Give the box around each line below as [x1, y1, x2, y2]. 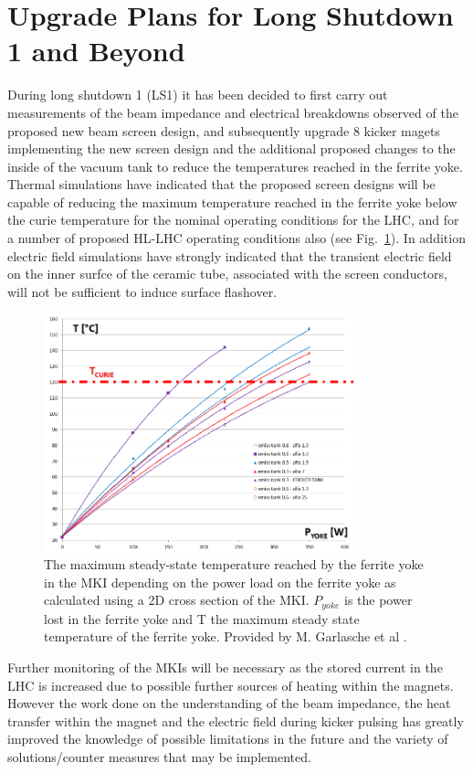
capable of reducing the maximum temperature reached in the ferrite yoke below [7, 192, 457, 211]
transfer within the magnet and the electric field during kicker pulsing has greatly [7, 711, 464, 730]
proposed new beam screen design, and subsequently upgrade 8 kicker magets [7, 121, 440, 140]
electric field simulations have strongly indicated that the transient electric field [7, 246, 452, 265]
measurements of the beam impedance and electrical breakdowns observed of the [7, 102, 458, 122]
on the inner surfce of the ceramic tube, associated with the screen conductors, [7, 264, 447, 283]
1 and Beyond [7, 32, 185, 69]
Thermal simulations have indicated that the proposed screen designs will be [7, 175, 436, 194]
